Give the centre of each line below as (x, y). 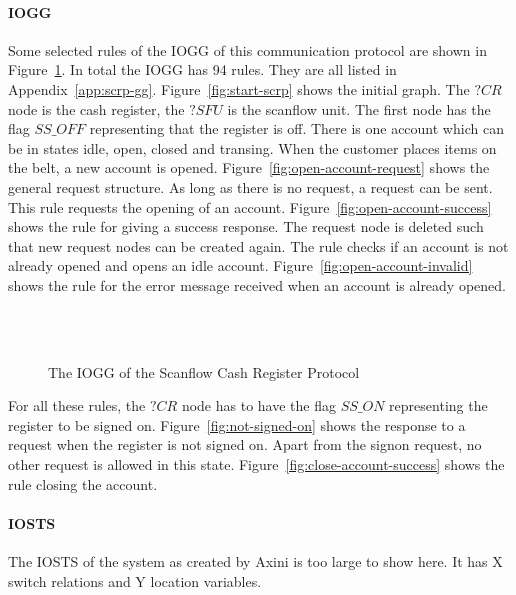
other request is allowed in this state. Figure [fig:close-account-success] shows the (256, 464)
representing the (438, 405)
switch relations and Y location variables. (135, 580)
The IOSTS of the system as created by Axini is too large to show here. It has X (255, 561)
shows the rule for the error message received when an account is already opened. (257, 284)
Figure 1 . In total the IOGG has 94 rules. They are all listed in (202, 69)
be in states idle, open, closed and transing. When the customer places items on (252, 147)
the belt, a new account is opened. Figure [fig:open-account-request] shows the (249, 167)
